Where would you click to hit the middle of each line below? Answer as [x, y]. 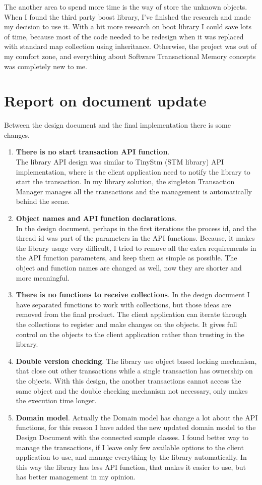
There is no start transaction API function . [93, 152]
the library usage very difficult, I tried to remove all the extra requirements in [136, 248]
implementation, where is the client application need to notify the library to [133, 171]
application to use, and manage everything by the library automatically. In [131, 457]
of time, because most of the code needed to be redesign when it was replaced [124, 36]
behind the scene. [43, 201]
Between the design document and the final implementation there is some [117, 125]
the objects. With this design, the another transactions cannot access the [128, 380]
